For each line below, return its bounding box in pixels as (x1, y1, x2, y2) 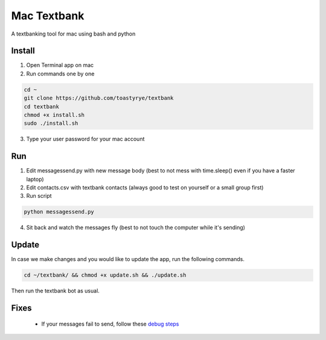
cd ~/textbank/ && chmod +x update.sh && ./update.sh (24, 272, 187, 279)
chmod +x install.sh (24, 112, 85, 118)
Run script (26, 192, 52, 200)
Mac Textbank (11, 9, 85, 22)
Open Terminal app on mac (26, 61, 94, 69)
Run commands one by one (26, 70, 95, 77)
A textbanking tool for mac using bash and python (11, 30, 136, 37)
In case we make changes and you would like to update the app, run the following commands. (11, 256, 245, 263)
